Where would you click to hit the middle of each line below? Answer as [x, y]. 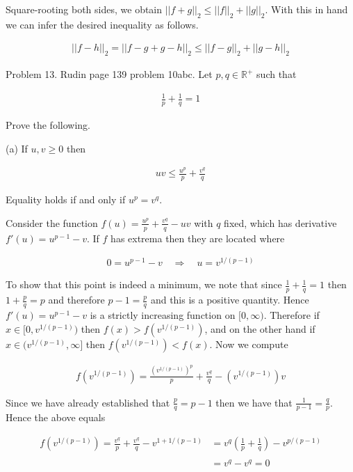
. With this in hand [306, 9]
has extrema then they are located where [198, 238]
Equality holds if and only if [66, 199]
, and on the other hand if [260, 328]
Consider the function [52, 222]
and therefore [76, 300]
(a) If [17, 148]
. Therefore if [292, 315]
